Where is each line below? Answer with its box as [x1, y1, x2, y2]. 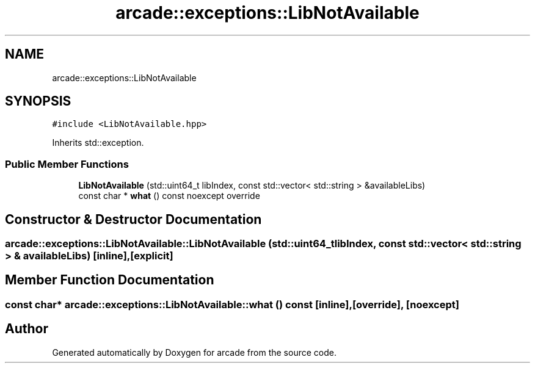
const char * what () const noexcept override [78, 190, 260, 201]
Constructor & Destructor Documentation [5, 211, 262, 227]
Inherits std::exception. [52, 137, 144, 148]
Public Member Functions [5, 157, 129, 170]
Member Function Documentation [5, 272, 214, 288]
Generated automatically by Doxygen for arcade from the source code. [52, 347, 337, 358]
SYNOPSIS [5, 93, 71, 109]
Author [5, 321, 48, 337]
